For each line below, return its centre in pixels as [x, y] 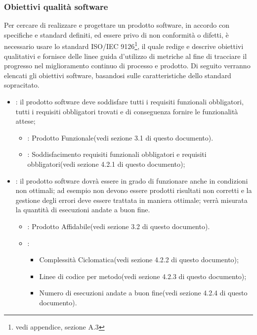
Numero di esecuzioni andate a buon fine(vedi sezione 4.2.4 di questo [143, 293]
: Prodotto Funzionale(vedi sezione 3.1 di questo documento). [120, 137]
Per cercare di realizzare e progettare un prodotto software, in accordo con [117, 25]
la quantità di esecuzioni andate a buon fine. [83, 210]
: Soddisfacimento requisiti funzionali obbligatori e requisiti [117, 154]
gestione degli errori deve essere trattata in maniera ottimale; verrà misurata [131, 200]
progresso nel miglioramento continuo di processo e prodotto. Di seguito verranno [127, 66]
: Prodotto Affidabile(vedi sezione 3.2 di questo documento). [119, 226]
